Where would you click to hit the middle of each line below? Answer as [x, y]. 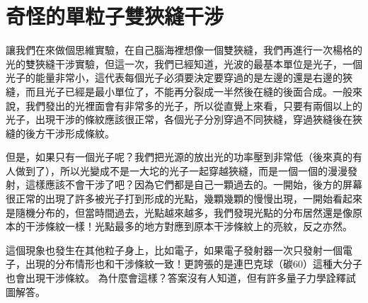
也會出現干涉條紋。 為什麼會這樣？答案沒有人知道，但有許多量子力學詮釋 [176, 278]
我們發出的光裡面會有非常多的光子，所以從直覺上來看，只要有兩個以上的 [194, 105]
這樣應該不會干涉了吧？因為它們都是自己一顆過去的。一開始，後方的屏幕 [194, 184]
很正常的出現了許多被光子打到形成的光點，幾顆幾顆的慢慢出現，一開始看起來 [184, 199]
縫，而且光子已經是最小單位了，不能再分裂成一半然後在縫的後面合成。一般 [179, 91]
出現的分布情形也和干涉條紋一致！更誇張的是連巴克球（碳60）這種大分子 [194, 264]
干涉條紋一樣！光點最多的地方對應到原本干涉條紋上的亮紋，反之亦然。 [189, 226]
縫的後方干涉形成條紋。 [60, 133]
